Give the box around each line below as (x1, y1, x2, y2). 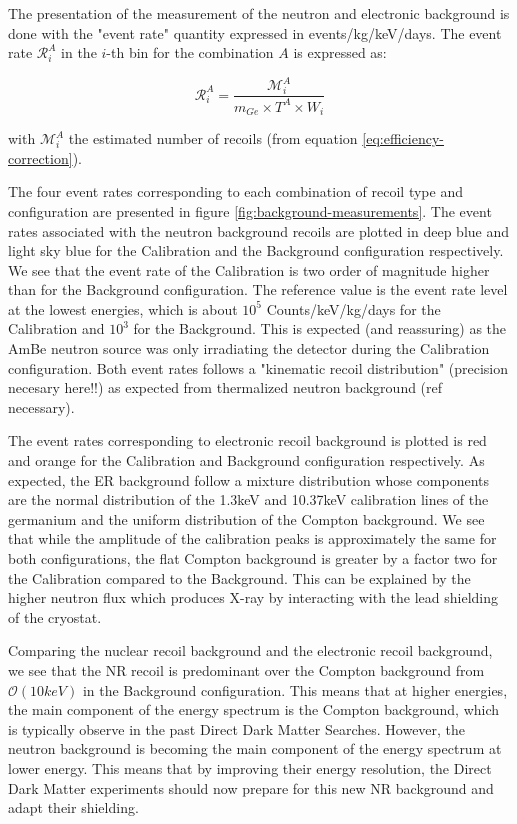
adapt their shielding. (8, 797, 139, 818)
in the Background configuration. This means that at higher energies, (82, 679, 508, 700)
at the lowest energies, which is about (8, 298, 238, 319)
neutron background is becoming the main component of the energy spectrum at (8, 738, 502, 759)
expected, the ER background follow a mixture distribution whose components (8, 469, 490, 490)
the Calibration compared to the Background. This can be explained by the (8, 567, 471, 588)
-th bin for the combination (106, 42, 274, 63)
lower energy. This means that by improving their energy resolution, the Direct (8, 757, 492, 778)
